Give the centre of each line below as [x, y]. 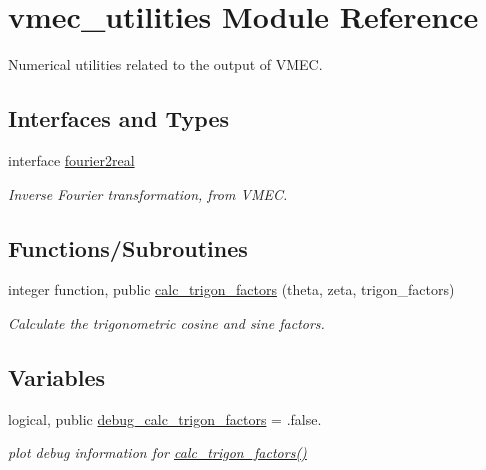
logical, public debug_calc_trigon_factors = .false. [165, 418]
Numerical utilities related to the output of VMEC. [165, 64]
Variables [57, 376]
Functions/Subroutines [128, 247]
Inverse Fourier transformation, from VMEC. [148, 193]
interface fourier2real [71, 159]
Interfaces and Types [118, 118]
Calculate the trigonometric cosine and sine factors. [166, 322]
